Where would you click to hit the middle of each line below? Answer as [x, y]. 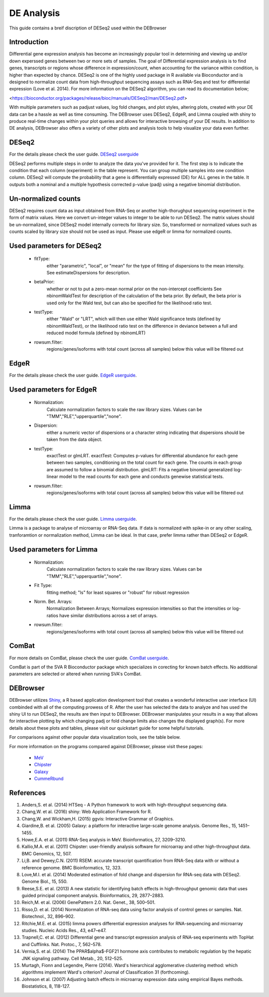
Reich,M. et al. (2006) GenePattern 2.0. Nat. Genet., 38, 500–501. [88, 902]
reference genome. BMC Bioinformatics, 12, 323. [71, 867]
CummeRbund [49, 779]
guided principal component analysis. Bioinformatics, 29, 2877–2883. [93, 896]
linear [52, 477]
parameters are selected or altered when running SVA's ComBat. [75, 674]
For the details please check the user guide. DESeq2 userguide [74, 154]
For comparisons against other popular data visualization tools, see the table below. [95, 737]
